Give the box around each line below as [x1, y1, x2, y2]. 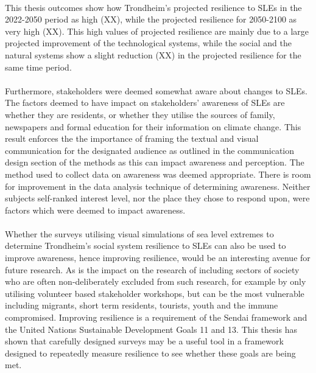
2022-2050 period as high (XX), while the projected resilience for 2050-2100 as [5, 13, 297, 26]
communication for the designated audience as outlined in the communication [5, 144, 295, 156]
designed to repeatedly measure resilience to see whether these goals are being [5, 346, 296, 359]
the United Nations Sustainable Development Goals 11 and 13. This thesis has [5, 322, 297, 335]
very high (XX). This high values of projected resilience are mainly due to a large [5, 24, 309, 37]
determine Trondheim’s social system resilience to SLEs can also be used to [5, 239, 286, 252]
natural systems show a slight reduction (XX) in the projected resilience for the [5, 48, 301, 61]
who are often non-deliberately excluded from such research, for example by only [5, 275, 306, 288]
